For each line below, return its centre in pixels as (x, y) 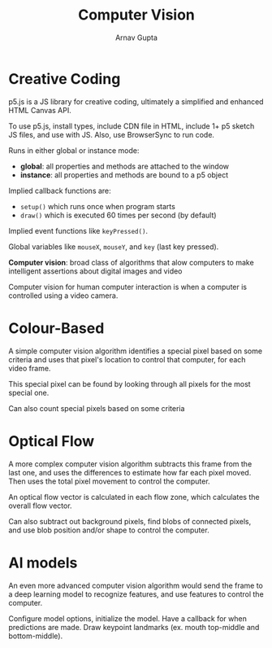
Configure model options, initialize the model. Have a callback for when (128, 618)
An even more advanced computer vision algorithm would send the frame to (136, 585)
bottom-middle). (36, 636)
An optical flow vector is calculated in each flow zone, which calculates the (134, 497)
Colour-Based (56, 328)
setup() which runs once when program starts (98, 206)
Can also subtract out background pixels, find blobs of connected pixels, (130, 521)
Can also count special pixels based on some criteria (97, 408)
